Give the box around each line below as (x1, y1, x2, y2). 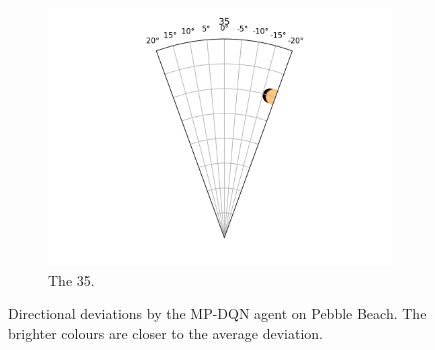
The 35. (48, 269, 95, 290)
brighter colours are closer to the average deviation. (8, 322, 323, 343)
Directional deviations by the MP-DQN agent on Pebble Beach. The (8, 303, 427, 324)
